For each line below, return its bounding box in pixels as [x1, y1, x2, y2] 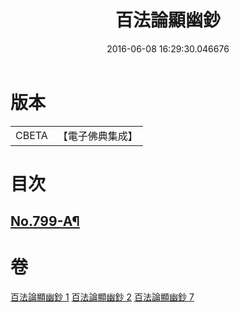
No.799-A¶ [10, 213, 80, 230]
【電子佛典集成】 [57, 129, 138, 143]
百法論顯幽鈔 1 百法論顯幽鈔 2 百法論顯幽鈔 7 [10, 291, 195, 303]
